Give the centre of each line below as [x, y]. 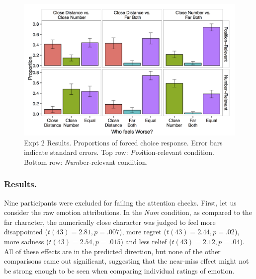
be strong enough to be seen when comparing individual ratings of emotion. [119, 270]
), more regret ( [143, 232]
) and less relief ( [146, 241]
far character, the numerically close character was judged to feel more [110, 222]
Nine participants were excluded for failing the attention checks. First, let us [120, 202]
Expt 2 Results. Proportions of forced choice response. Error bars [123, 142]
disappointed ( [26, 232]
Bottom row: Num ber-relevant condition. [86, 162]
